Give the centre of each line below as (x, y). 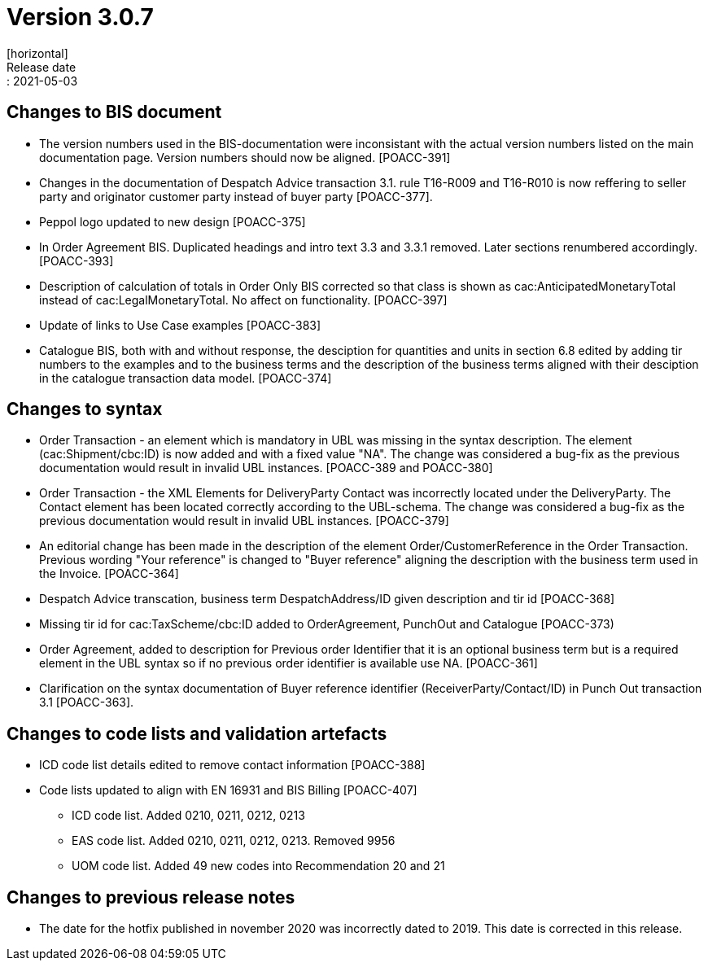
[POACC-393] (76, 260)
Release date (42, 67)
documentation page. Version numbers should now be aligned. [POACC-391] (245, 157)
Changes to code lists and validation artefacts (197, 733)
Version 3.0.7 (80, 17)
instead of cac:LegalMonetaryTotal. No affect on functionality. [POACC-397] (243, 300)
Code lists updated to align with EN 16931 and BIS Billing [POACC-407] (228, 790)
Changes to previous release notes (151, 897)
